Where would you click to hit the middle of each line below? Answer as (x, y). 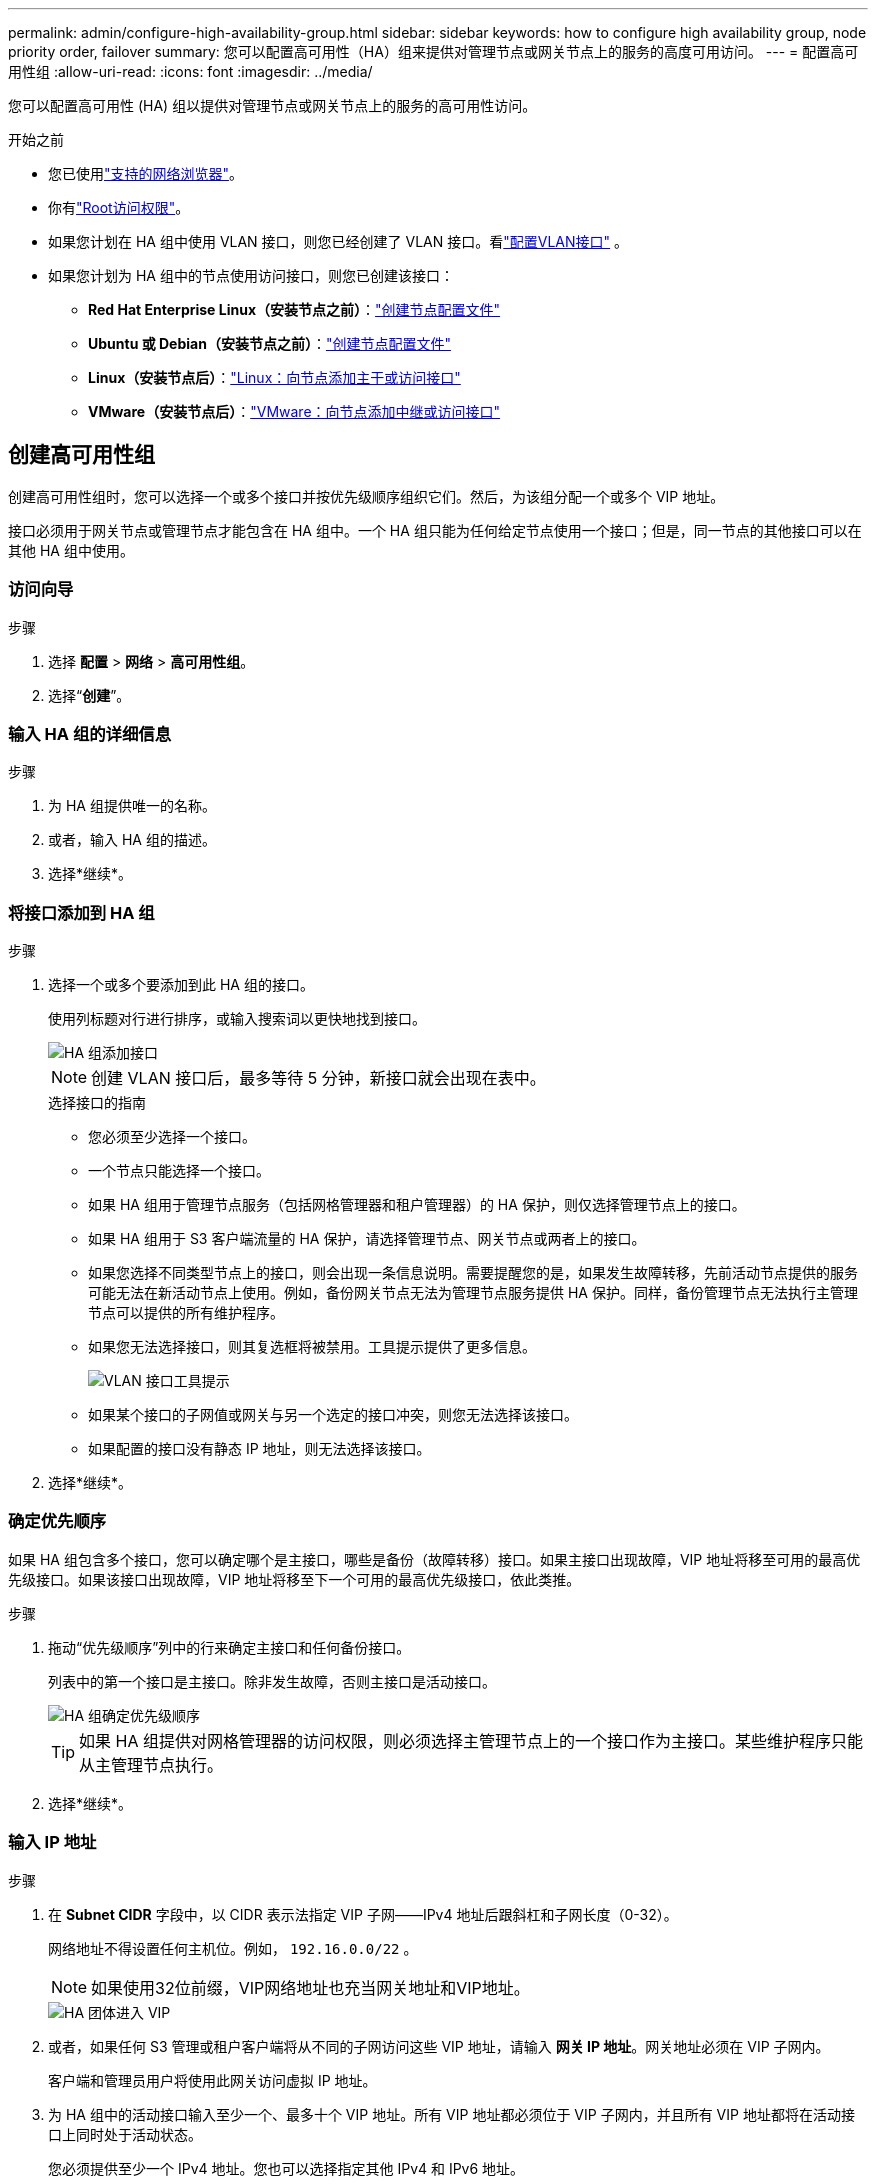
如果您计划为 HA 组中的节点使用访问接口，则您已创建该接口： (251, 275)
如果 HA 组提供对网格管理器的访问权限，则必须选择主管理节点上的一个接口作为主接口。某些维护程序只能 (471, 1740)
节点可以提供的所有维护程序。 (186, 1313)
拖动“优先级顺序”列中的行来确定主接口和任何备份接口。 (229, 1647)
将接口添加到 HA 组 (81, 912)
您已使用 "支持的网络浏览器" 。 (146, 173)
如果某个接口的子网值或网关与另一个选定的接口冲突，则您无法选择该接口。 (333, 1415)
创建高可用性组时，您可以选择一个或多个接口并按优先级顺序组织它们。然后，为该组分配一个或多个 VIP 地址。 (366, 496)
